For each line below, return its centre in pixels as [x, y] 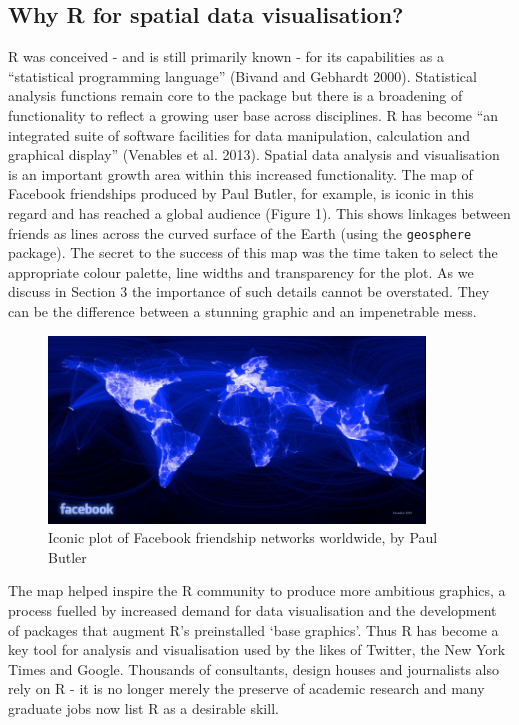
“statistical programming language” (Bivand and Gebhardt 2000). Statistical [242, 75]
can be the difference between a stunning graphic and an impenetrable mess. [242, 310]
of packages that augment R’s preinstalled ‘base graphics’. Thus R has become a [253, 629]
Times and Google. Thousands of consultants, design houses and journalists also [253, 668]
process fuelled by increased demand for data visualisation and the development [252, 609]
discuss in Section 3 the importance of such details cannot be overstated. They [249, 291]
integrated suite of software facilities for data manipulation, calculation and [239, 134]
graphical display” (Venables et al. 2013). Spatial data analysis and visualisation [254, 154]
